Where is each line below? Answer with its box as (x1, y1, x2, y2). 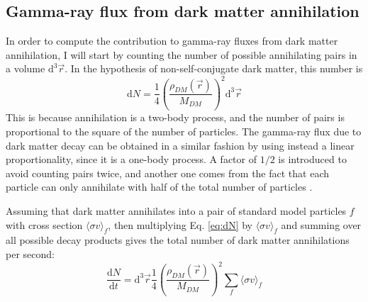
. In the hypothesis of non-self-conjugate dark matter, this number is (65, 61, 363, 76)
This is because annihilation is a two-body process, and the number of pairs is (6, 110, 345, 125)
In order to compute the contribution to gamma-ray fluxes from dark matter (6, 33, 338, 48)
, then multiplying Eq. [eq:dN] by (108, 217, 252, 232)
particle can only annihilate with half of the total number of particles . (6, 179, 313, 194)
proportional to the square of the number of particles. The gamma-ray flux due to (6, 124, 362, 139)
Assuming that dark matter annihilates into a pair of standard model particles (6, 203, 347, 218)
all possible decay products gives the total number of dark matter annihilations (6, 233, 350, 247)
